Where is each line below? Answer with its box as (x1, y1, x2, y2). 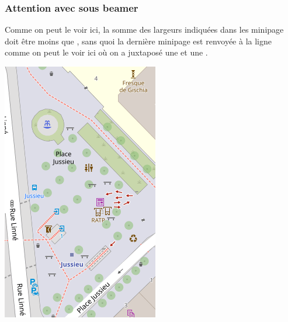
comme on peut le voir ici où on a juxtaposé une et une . (5, 46, 208, 58)
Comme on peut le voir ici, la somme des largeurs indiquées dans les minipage (5, 23, 284, 36)
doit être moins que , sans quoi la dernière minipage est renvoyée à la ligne (5, 34, 272, 47)
